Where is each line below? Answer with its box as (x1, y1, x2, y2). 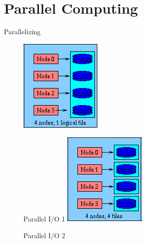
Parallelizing (4, 26, 41, 37)
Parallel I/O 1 (23, 214, 65, 224)
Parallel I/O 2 (23, 230, 65, 240)
